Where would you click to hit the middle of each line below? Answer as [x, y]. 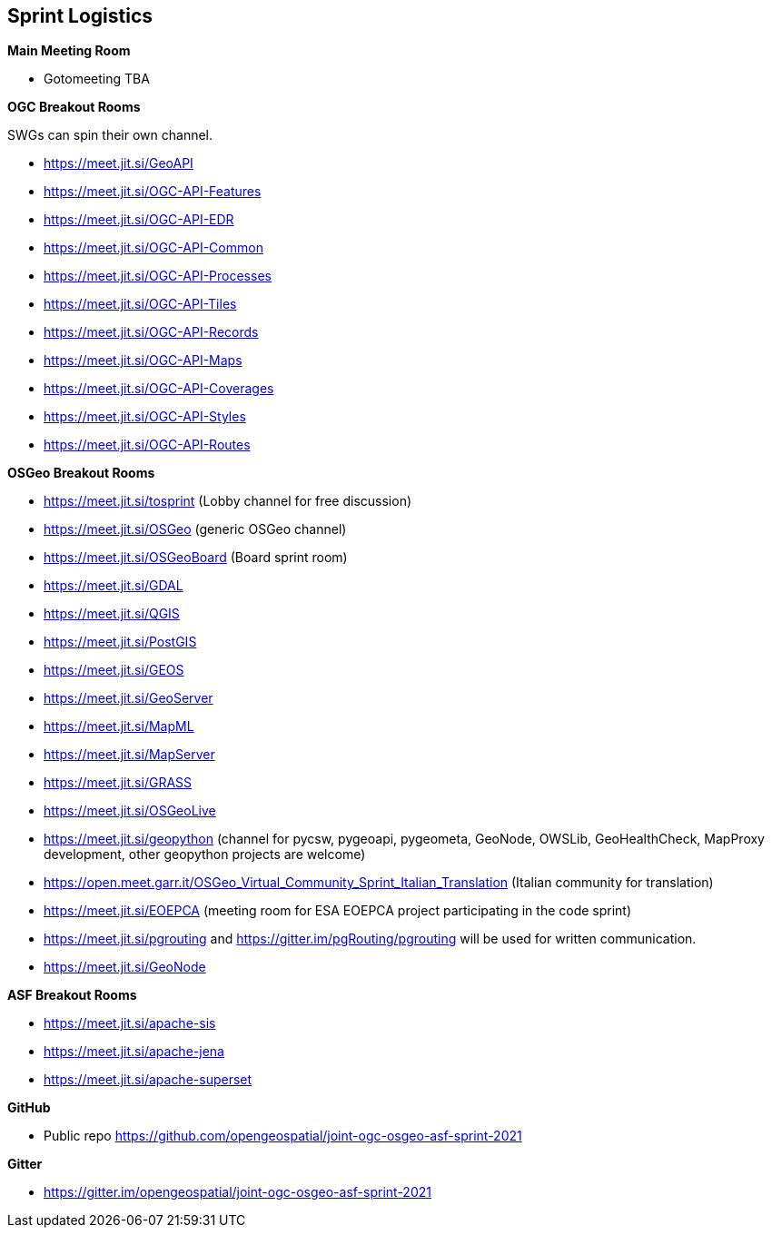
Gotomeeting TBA [97, 79]
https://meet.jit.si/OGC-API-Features [153, 192]
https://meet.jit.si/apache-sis [130, 1023]
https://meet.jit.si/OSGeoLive [130, 811]
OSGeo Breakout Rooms [81, 473]
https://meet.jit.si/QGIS [112, 614]
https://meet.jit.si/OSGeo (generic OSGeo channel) [195, 529]
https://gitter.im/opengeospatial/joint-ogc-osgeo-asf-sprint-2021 [238, 1192]
